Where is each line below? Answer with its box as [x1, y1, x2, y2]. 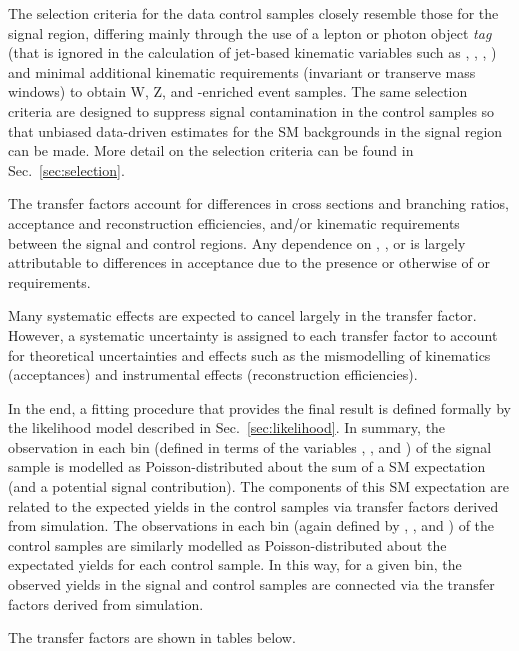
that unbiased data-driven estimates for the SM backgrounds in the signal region [8, 120, 503, 141]
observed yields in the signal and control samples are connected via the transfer [8, 574, 495, 595]
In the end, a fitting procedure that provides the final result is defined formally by [8, 397, 511, 418]
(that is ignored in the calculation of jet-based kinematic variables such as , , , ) [8, 42, 497, 63]
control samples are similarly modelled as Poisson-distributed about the [8, 534, 447, 555]
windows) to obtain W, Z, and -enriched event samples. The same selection [8, 81, 468, 102]
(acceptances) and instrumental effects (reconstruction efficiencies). [8, 364, 418, 385]
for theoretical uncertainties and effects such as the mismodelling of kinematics [8, 344, 491, 365]
